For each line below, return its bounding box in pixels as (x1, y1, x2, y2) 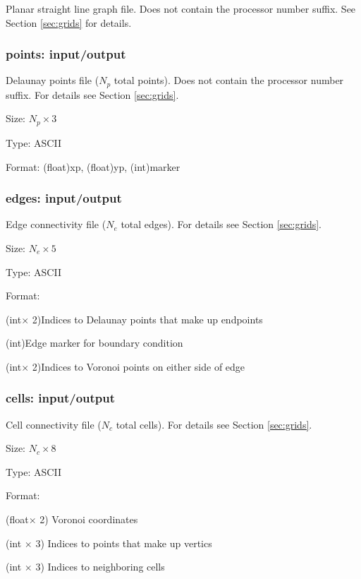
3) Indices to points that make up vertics (35, 535, 212, 550)
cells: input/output (6, 389, 116, 407)
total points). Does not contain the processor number (114, 73, 344, 88)
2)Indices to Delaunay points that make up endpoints (32, 311, 263, 326)
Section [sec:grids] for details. (6, 15, 132, 30)
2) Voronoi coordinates (39, 512, 138, 527)
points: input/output (6, 45, 126, 63)
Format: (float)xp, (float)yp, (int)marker (6, 159, 180, 174)
